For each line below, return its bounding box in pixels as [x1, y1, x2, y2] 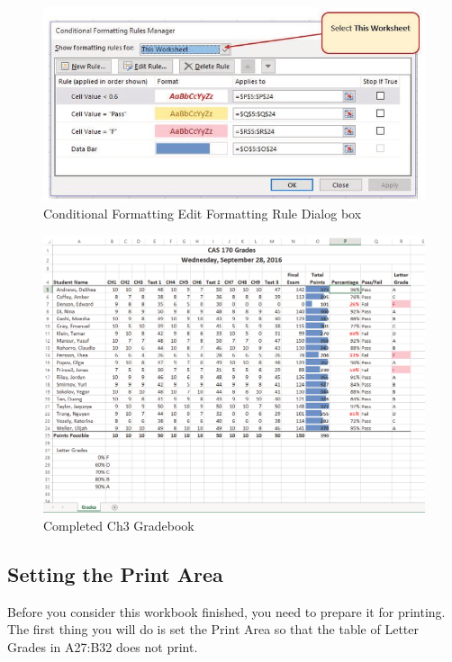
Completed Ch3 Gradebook [43, 515, 194, 534]
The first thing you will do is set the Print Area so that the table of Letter [7, 620, 420, 639]
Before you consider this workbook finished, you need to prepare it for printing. [7, 602, 446, 621]
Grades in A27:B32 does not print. [7, 637, 198, 656]
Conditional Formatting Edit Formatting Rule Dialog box [43, 204, 362, 223]
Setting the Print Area [7, 559, 223, 587]
